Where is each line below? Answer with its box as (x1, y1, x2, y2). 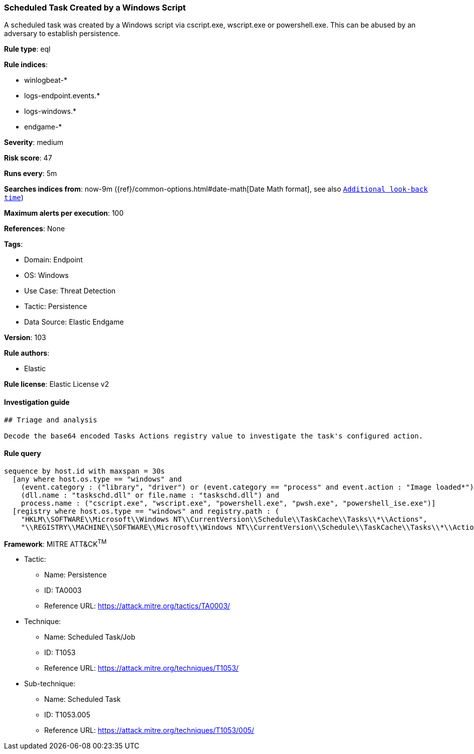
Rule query (4, 449, 41, 458)
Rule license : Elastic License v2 (4, 380, 109, 389)
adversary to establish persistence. (4, 29, 121, 38)
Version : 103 (4, 333, 46, 342)
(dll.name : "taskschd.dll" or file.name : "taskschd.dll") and (21, 491, 279, 499)
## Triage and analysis (4, 415, 97, 424)
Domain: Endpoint (24, 255, 83, 264)
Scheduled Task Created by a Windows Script (4, 3, 186, 13)
